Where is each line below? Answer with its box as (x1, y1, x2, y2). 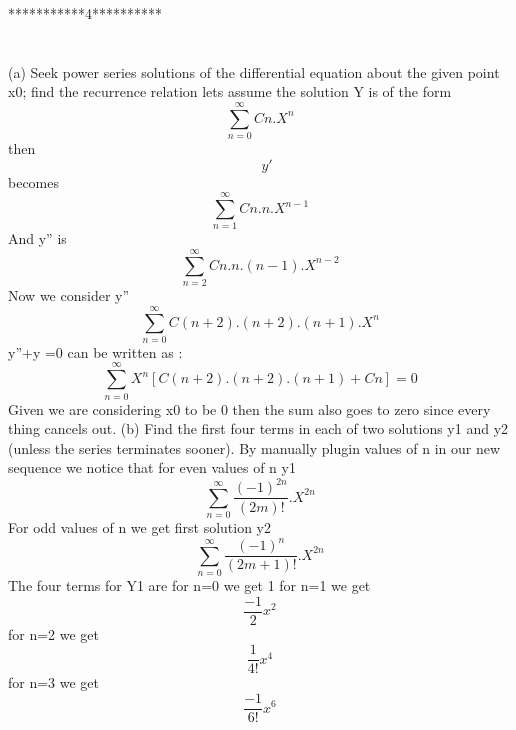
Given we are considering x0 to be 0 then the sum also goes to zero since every (8, 398, 491, 419)
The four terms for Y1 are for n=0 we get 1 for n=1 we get (8, 575, 371, 596)
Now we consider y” (8, 285, 130, 306)
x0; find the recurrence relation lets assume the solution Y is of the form (8, 81, 452, 102)
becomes (8, 171, 60, 192)
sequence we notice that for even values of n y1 (8, 457, 296, 478)
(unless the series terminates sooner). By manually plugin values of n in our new (8, 437, 501, 458)
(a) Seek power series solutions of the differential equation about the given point (8, 61, 500, 82)
